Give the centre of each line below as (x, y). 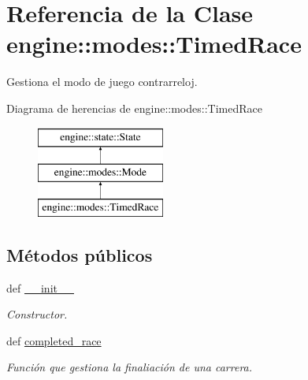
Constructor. (37, 314)
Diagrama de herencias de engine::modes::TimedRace (134, 108)
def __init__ (40, 287)
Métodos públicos (80, 254)
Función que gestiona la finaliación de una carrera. (130, 367)
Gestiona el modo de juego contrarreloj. (102, 82)
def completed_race (54, 340)
